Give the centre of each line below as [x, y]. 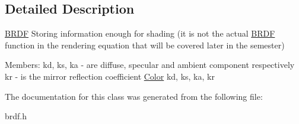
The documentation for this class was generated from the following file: [134, 96]
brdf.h [16, 116]
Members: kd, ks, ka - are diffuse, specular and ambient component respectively [150, 65]
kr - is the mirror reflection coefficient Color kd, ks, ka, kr [110, 76]
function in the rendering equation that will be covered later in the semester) [145, 45]
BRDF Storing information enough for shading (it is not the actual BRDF [140, 33]
